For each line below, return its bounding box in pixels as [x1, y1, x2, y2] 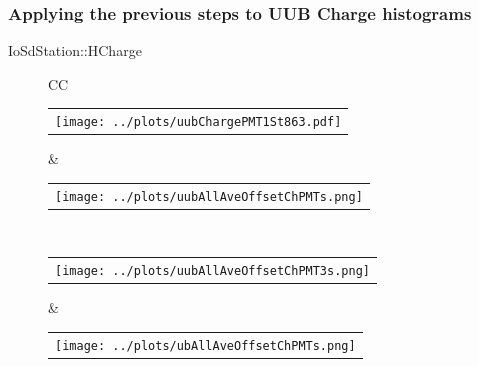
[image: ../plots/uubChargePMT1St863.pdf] [55, 115, 342, 130]
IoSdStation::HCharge [8, 40, 142, 61]
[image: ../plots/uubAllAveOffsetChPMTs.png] [55, 189, 363, 204]
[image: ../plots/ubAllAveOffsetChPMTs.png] [55, 338, 356, 353]
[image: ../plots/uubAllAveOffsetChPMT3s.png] [55, 264, 370, 279]
